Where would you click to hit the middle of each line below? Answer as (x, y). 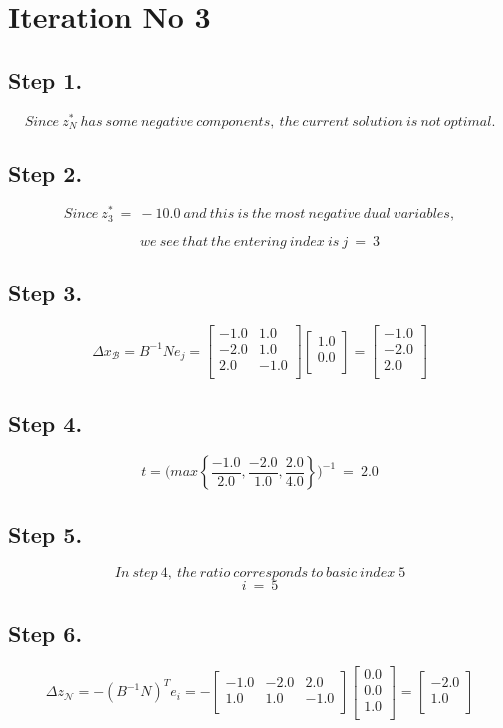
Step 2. (45, 172)
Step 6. (45, 632)
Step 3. (45, 292)
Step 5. (45, 533)
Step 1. (45, 79)
